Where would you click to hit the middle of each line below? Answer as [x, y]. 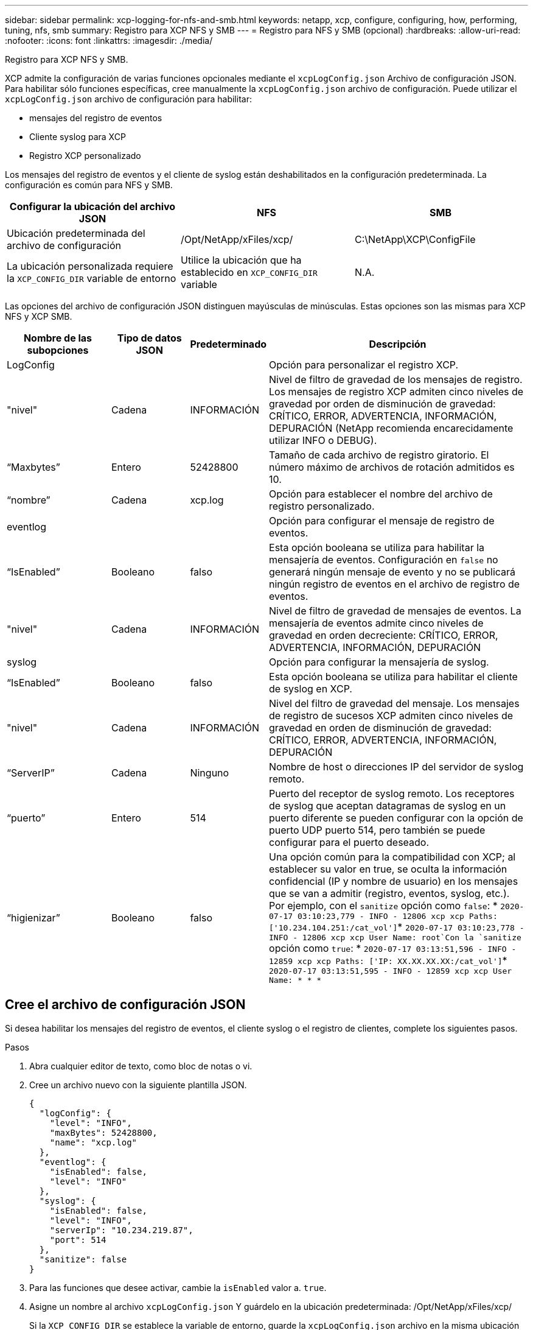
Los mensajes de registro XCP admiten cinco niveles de [396, 392]
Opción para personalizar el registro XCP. [364, 365]
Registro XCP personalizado [85, 156]
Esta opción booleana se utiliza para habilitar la [377, 547]
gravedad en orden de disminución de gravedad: [380, 728]
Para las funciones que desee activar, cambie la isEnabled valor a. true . [178, 1287]
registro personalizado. [322, 506]
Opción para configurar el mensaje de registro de [382, 521]
